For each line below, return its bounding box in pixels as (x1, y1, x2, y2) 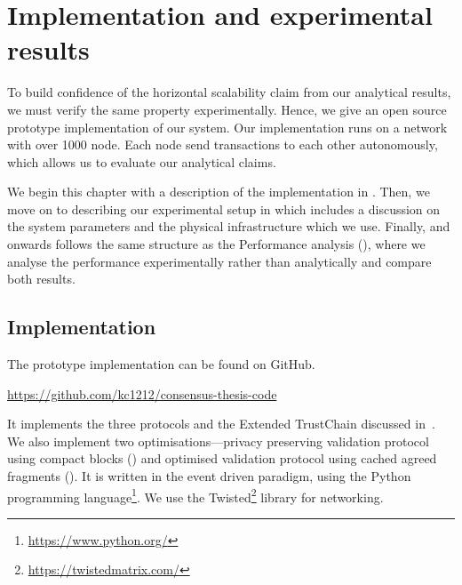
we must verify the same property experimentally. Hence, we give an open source (7, 100, 447, 118)
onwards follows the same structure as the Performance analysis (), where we (7, 235, 426, 253)
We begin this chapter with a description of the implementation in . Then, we (7, 182, 430, 201)
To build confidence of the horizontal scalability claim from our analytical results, (7, 83, 451, 101)
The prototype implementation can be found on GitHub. (7, 355, 315, 373)
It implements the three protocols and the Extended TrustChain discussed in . (7, 414, 435, 433)
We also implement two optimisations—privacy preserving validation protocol (7, 431, 429, 450)
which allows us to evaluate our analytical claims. (7, 152, 276, 171)
